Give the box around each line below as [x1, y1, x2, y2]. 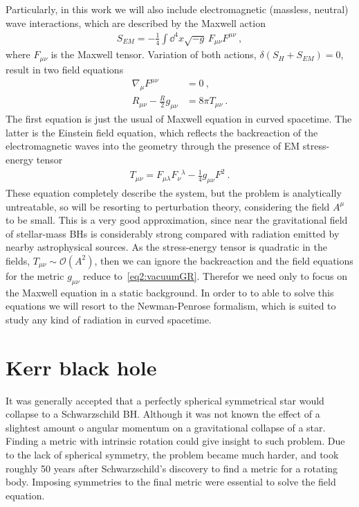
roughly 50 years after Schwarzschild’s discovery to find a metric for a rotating [6, 461, 338, 475]
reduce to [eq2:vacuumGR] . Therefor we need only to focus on [83, 268, 348, 283]
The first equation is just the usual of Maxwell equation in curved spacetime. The [6, 112, 352, 126]
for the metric [6, 268, 64, 283]
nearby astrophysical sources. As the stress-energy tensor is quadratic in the [6, 240, 327, 254]
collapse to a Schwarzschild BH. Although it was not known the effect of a [6, 407, 320, 421]
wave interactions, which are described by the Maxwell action [6, 15, 266, 30]
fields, [6, 253, 30, 267]
